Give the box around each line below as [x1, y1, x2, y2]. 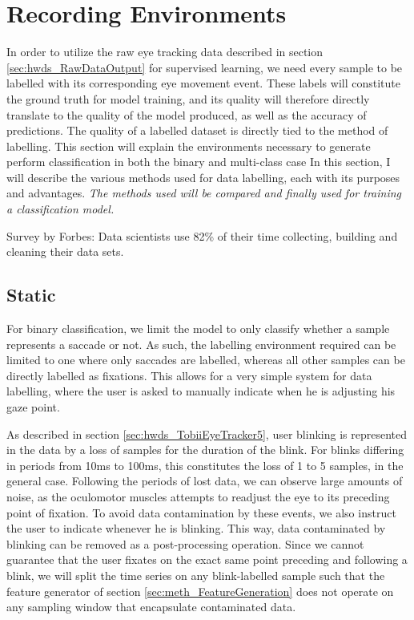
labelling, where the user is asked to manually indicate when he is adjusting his [6, 383, 396, 399]
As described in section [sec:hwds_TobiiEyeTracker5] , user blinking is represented [6, 425, 407, 442]
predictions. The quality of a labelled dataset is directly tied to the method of [6, 122, 388, 139]
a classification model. [6, 201, 115, 217]
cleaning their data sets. [6, 243, 124, 260]
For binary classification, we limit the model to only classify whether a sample [6, 320, 390, 337]
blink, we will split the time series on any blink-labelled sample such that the [6, 566, 385, 583]
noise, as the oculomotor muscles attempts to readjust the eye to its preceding [6, 488, 390, 505]
